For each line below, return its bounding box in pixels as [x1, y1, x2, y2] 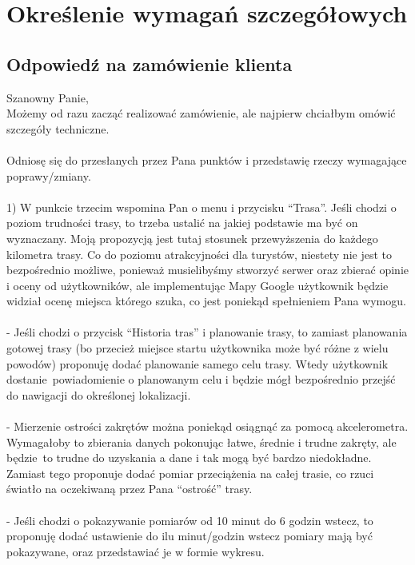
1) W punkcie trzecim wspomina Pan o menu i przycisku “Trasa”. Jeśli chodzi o [6, 198, 397, 215]
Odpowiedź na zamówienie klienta [6, 51, 293, 76]
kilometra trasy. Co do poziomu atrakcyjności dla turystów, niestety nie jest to [6, 245, 392, 262]
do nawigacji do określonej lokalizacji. [6, 386, 191, 403]
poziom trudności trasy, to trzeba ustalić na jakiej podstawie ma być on [6, 214, 358, 231]
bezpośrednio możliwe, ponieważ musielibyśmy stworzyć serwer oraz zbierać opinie [6, 261, 409, 278]
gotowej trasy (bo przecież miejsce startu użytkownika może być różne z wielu [6, 340, 389, 356]
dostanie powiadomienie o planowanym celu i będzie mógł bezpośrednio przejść [6, 371, 396, 388]
